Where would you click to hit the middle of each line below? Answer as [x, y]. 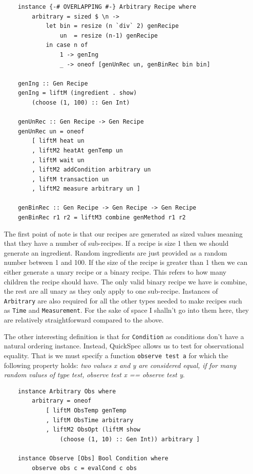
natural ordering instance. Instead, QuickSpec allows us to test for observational [124, 346]
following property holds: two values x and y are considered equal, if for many [120, 365]
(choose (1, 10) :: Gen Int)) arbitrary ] [130, 439]
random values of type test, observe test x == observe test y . [95, 375]
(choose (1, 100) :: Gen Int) [81, 102]
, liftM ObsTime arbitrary [89, 420]
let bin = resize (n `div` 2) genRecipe [112, 26]
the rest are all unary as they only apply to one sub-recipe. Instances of [111, 291]
